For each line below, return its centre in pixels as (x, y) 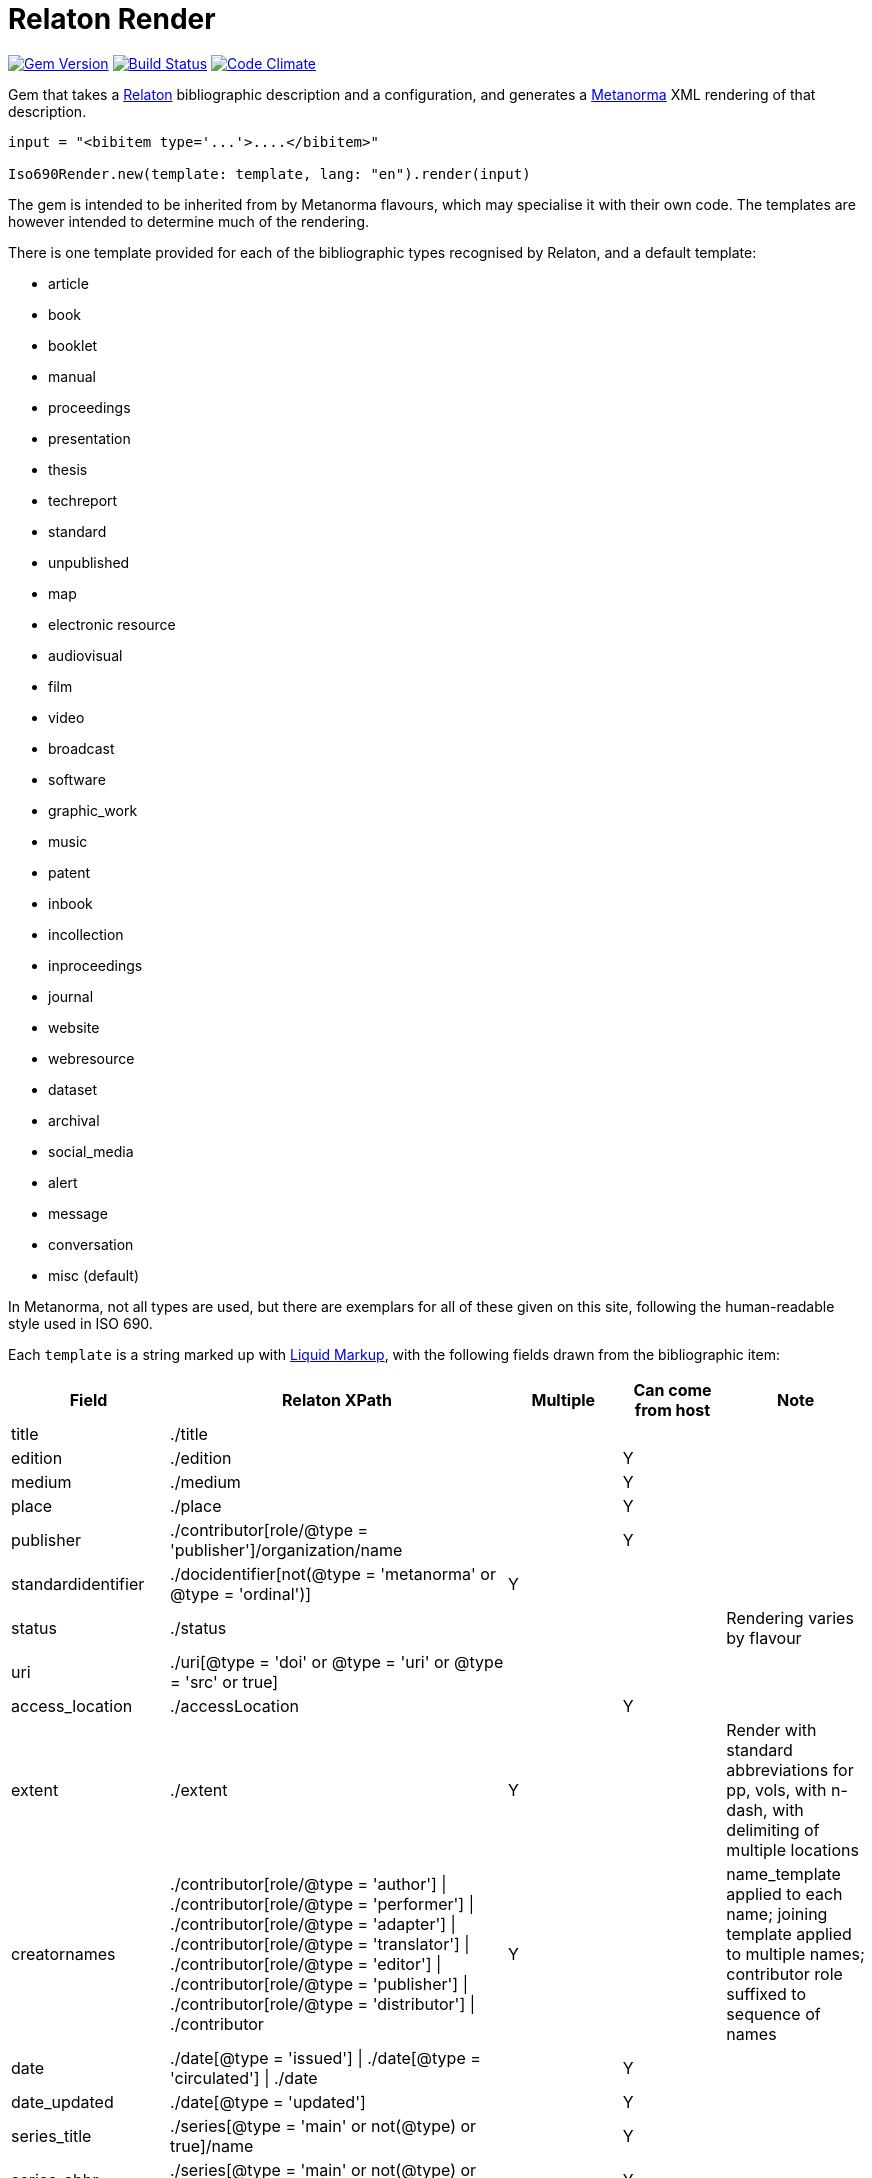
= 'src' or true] (224, 1681)
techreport (83, 500)
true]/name (212, 2145)
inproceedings (95, 965)
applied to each (784, 1893)
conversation (91, 1244)
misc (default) (94, 1275)
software (77, 779)
